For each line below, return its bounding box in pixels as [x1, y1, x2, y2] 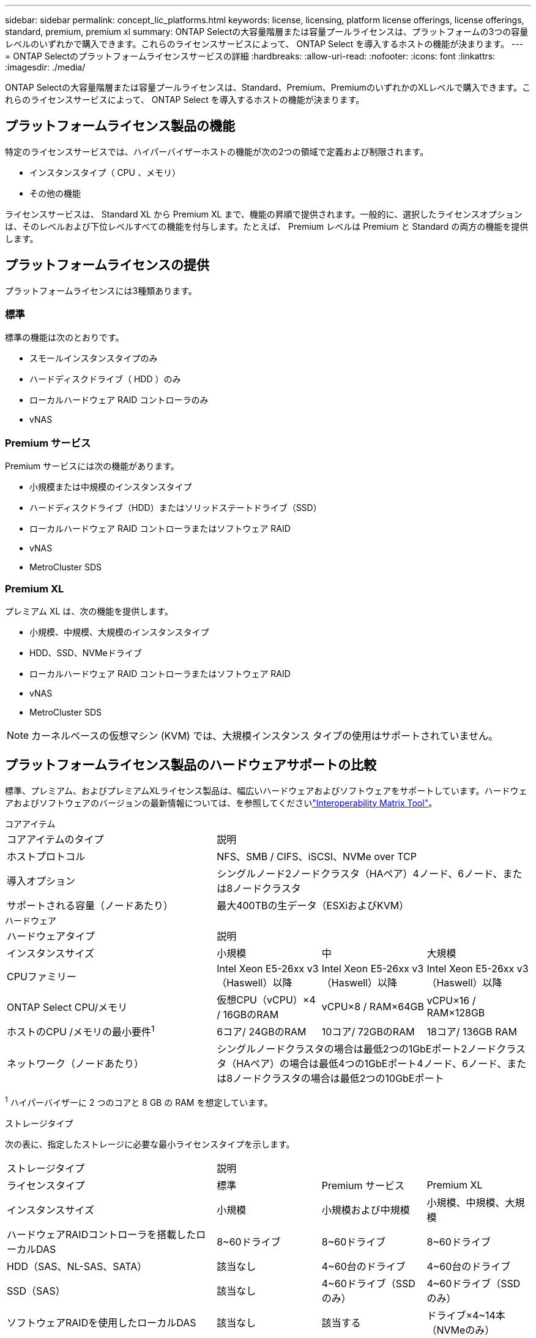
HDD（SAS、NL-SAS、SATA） [7, 1260, 147, 1272]
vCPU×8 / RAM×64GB [321, 1000, 424, 1013]
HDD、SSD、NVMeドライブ [29, 647, 142, 658]
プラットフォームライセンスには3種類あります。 [5, 285, 197, 296]
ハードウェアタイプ [7, 929, 95, 942]
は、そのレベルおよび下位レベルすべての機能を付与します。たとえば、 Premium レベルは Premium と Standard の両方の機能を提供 [5, 221, 529, 232]
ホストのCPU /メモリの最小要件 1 [7, 1023, 155, 1038]
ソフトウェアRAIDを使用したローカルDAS [7, 1316, 196, 1329]
